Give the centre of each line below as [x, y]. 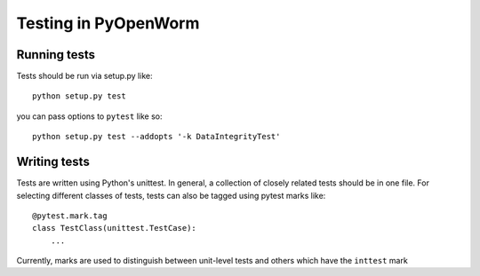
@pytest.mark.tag [70, 216]
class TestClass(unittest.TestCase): [115, 228]
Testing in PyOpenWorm [108, 23]
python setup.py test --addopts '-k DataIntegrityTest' [156, 137]
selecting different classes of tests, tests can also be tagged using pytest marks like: [171, 195]
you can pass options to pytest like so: [89, 116]
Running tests [56, 55]
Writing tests [53, 162]
